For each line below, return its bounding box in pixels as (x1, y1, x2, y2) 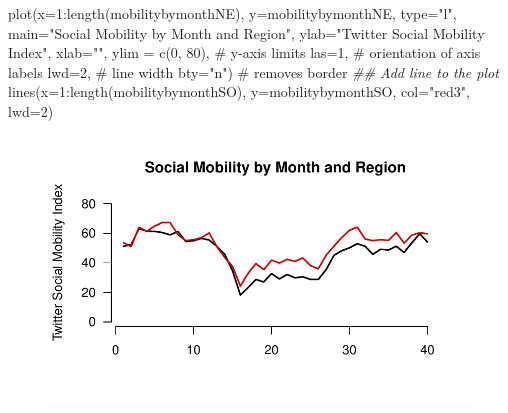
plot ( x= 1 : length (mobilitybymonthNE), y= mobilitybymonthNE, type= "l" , (8, 3, 457, 23)
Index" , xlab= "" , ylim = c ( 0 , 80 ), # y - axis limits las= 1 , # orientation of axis (8, 42, 481, 63)
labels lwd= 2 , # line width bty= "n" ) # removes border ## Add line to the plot (8, 61, 499, 82)
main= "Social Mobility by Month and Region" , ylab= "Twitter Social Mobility (8, 22, 485, 43)
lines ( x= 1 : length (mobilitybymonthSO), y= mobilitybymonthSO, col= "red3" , (8, 81, 470, 102)
